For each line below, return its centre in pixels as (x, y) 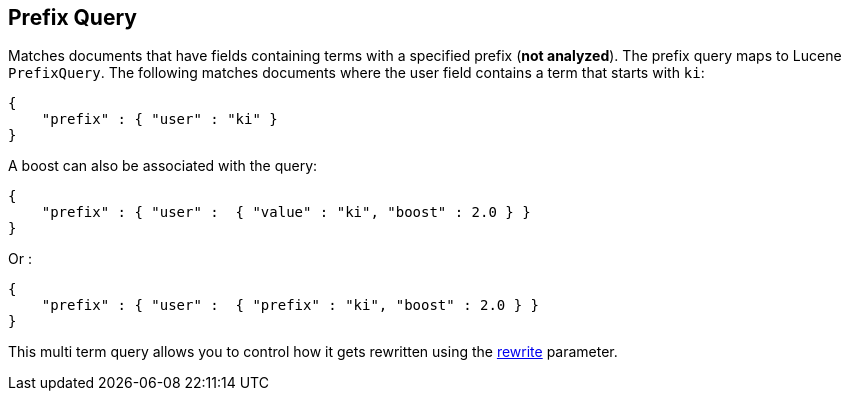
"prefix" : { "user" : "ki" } (159, 119)
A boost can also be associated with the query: (163, 166)
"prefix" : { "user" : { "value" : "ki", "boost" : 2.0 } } (286, 212)
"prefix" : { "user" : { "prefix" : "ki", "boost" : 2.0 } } (290, 305)
